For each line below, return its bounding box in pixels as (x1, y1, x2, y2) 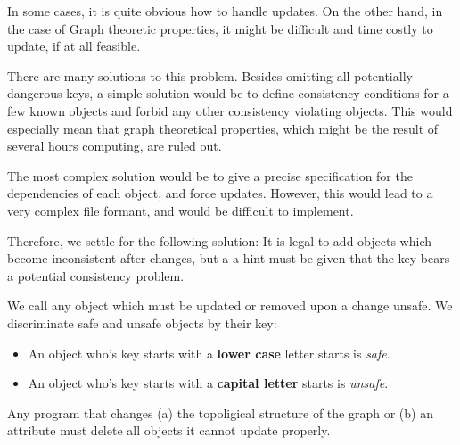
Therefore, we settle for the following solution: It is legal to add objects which (7, 231, 432, 250)
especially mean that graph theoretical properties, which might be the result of (7, 119, 439, 137)
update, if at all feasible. (7, 37, 141, 55)
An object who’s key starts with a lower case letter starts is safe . (28, 343, 390, 362)
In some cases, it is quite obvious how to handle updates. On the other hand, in (7, 2, 443, 20)
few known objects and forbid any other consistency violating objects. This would (7, 101, 453, 119)
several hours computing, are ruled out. (7, 136, 222, 155)
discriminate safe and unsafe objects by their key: (7, 313, 277, 332)
